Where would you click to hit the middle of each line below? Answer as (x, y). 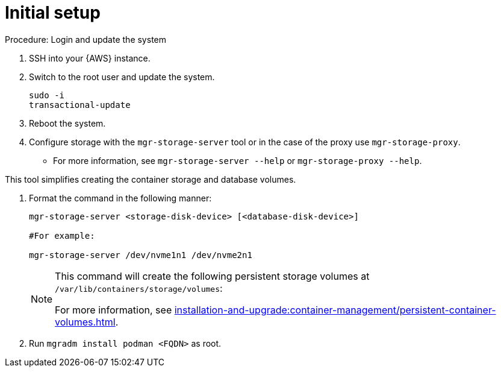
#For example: (62, 235)
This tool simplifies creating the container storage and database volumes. (151, 179)
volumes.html (85, 322)
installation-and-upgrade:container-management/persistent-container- (335, 310)
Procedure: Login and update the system (86, 39)
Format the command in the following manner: (120, 198)
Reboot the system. (67, 123)
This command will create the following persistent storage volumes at (212, 276)
